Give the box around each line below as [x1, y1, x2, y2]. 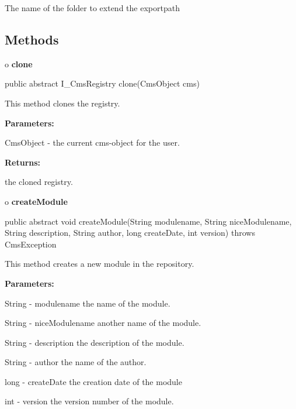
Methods [5, 30, 59, 48]
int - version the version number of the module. [5, 395, 174, 407]
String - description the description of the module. [5, 336, 184, 348]
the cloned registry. [5, 176, 73, 188]
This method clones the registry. [5, 97, 120, 109]
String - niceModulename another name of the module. [5, 317, 201, 329]
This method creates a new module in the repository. [5, 257, 194, 270]
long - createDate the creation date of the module [5, 375, 182, 387]
